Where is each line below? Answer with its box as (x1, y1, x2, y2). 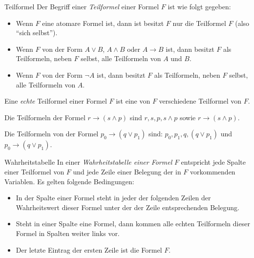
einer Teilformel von (4, 166, 64, 176)
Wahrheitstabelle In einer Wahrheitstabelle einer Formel (4, 157, 172, 167)
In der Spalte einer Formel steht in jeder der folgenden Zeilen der (16, 193, 211, 203)
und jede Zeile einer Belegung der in (73, 166, 181, 176)
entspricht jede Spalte (181, 157, 246, 167)
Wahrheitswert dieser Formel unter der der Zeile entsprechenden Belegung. (16, 202, 239, 212)
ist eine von (116, 96, 150, 106)
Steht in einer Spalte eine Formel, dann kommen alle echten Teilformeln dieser (16, 218, 250, 229)
